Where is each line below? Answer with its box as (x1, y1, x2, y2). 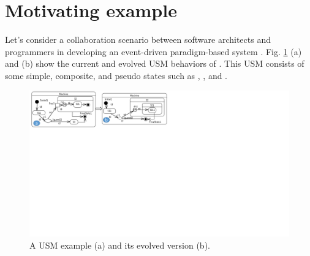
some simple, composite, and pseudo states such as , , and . (5, 69, 228, 81)
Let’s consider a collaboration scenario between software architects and (5, 33, 271, 46)
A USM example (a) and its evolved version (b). (29, 238, 210, 251)
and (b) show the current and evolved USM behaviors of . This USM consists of (5, 57, 304, 70)
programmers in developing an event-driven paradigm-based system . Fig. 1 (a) (5, 45, 302, 58)
